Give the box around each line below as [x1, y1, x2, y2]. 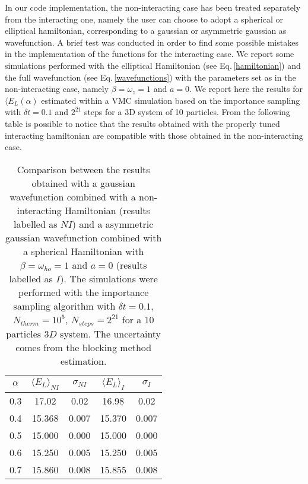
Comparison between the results [17, 162, 150, 176]
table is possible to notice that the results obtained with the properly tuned [5, 117, 280, 129]
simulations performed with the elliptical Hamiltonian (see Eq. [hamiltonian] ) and [5, 59, 301, 71]
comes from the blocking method [15, 340, 152, 354]
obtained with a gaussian [31, 176, 135, 190]
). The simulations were [60, 271, 158, 285]
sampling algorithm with [13, 298, 116, 313]
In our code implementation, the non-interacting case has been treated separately [5, 1, 301, 13]
